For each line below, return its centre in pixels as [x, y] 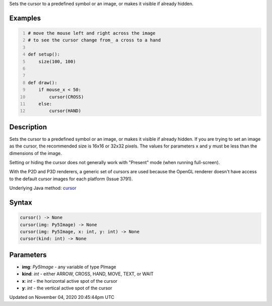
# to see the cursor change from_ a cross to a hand [94, 40]
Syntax [21, 202]
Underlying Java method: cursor [43, 188]
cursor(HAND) [65, 111]
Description [28, 127]
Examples [25, 18]
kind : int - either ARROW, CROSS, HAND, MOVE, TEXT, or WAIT [88, 274]
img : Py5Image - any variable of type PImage [69, 267]
